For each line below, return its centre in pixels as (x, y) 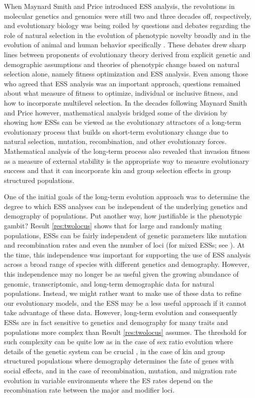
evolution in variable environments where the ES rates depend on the (109, 380)
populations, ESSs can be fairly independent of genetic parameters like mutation (125, 235)
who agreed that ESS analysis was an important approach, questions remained (122, 83)
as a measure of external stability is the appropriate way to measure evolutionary (127, 161)
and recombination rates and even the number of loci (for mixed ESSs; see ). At (125, 245)
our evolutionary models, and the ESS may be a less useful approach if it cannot (125, 303)
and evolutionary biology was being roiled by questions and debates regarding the (127, 25)
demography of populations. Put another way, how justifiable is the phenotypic (123, 216)
